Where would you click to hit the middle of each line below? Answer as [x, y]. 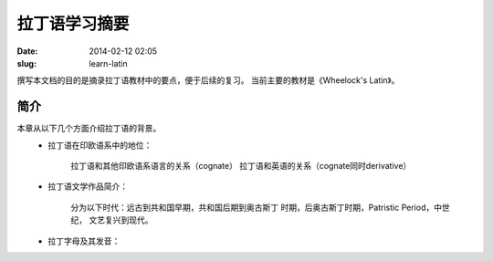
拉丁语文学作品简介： [88, 186]
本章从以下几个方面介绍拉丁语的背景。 [89, 129]
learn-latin [108, 63]
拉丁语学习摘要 [73, 24]
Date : [27, 51]
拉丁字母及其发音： [84, 241]
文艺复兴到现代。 [121, 220]
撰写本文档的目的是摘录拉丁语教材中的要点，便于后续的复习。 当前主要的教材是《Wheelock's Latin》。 [208, 80]
